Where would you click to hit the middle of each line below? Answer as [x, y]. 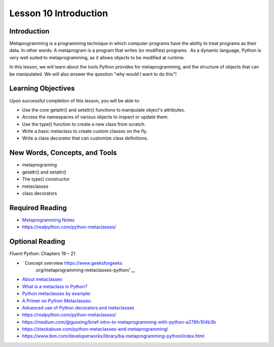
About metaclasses [42, 280]
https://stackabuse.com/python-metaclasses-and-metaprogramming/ [95, 329]
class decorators [40, 193]
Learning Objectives [42, 89]
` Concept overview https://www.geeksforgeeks [72, 263]
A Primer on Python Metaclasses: [57, 301]
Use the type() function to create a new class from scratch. [84, 124]
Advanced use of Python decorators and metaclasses [78, 307]
